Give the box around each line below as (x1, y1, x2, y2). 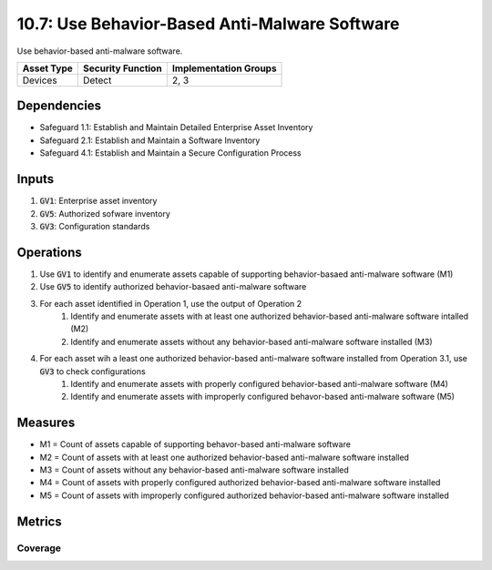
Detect (83, 74, 112, 87)
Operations (16, 244, 82, 260)
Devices (22, 74, 58, 87)
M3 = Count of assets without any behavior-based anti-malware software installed (39, 464, 350, 475)
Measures (16, 415, 76, 431)
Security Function (83, 62, 163, 75)
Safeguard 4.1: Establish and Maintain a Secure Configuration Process (39, 148, 302, 158)
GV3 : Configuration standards (39, 220, 150, 231)
